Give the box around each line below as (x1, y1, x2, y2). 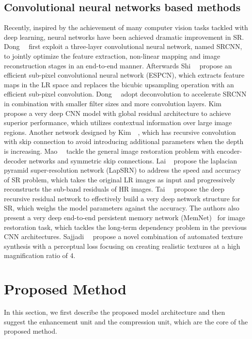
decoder (4, 155, 27, 165)
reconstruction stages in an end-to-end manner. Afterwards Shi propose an (4, 60, 232, 70)
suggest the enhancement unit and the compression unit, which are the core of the (4, 316, 248, 326)
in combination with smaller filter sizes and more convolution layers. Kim (4, 98, 221, 108)
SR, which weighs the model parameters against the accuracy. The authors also (4, 203, 239, 213)
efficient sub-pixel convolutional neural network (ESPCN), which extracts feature (4, 70, 245, 80)
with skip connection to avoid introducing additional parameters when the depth (4, 136, 244, 146)
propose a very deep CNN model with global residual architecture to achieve (4, 108, 231, 118)
